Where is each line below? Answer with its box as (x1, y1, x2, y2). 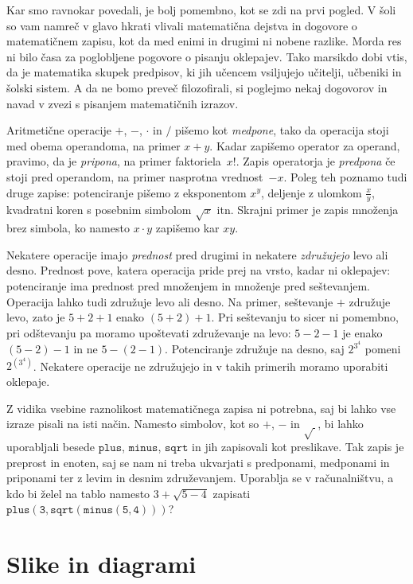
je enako (342, 324, 383, 341)
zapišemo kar (155, 220, 220, 236)
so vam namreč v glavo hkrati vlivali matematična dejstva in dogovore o (6, 17, 357, 33)
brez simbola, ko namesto (6, 220, 130, 236)
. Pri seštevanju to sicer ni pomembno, (211, 309, 399, 325)
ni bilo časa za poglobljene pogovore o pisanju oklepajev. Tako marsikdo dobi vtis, (6, 48, 407, 64)
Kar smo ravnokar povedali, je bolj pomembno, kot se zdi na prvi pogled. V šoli (6, 2, 396, 18)
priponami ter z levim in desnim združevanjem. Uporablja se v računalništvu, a (6, 469, 394, 486)
